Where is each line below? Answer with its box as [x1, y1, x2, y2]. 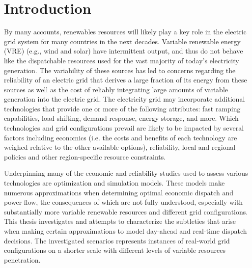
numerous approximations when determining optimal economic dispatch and [4, 187, 234, 197]
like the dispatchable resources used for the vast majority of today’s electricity [4, 55, 239, 65]
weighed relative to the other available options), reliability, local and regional [4, 142, 236, 152]
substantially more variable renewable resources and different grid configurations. [4, 206, 248, 216]
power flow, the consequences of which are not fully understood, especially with [4, 197, 243, 207]
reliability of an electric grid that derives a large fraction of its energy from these [4, 75, 247, 85]
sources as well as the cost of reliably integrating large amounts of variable [4, 84, 228, 94]
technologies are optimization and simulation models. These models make [4, 178, 225, 188]
